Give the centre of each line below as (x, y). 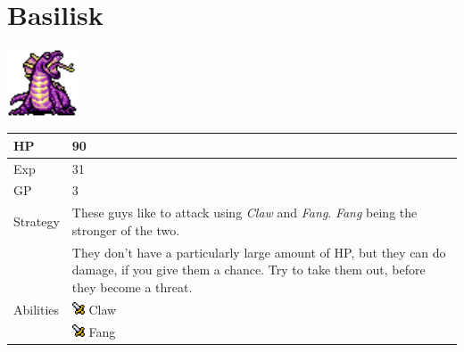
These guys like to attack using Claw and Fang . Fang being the (244, 213)
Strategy (37, 221)
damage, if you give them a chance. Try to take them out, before (249, 270)
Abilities (37, 309)
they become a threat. (132, 287)
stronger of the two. (126, 229)
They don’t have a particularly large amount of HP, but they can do (259, 252)
